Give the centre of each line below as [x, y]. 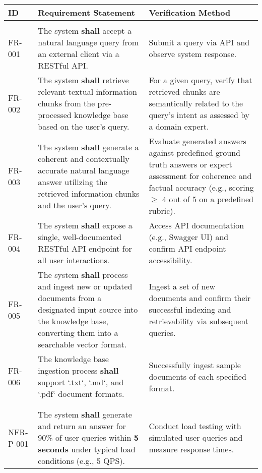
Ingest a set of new [182, 286]
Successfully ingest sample [195, 365]
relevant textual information [87, 92]
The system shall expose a [85, 225]
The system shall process [83, 275]
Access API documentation [196, 225]
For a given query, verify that [201, 80]
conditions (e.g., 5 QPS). [82, 461]
